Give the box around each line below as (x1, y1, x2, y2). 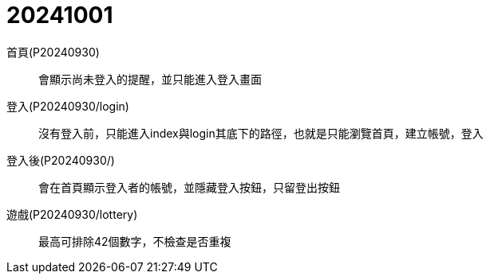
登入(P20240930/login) (6, 99, 129, 113)
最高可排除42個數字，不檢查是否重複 (38, 234, 231, 248)
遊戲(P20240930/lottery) (6, 207, 138, 221)
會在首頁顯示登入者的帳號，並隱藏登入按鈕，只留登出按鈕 (38, 180, 340, 194)
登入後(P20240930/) (6, 153, 115, 167)
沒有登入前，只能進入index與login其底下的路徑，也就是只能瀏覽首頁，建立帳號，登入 (38, 126, 484, 140)
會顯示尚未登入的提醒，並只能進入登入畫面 (38, 72, 262, 86)
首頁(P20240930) (6, 45, 100, 59)
